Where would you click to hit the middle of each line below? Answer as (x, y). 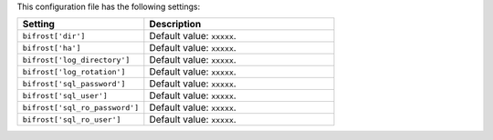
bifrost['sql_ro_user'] (72, 120)
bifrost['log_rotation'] (74, 71)
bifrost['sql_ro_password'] (81, 108)
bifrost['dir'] (54, 36)
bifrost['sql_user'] (65, 95)
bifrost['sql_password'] (74, 83)
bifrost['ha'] (52, 48)
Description (175, 25)
